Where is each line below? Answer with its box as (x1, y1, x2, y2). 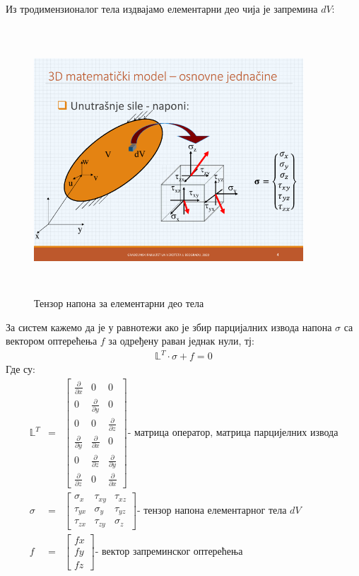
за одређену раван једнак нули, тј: (108, 333, 254, 348)
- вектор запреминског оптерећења (95, 546, 243, 557)
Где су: (6, 362, 35, 376)
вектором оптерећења (6, 333, 98, 348)
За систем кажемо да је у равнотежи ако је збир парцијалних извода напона (6, 319, 332, 334)
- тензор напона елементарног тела (136, 505, 287, 516)
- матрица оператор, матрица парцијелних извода (127, 428, 339, 439)
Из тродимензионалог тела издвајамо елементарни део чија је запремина (6, 1, 318, 16)
